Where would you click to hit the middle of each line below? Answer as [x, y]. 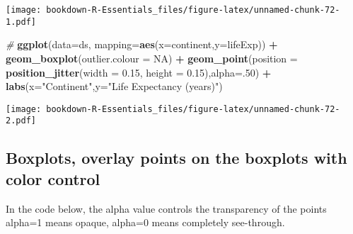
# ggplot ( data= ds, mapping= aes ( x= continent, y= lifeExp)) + [142, 44]
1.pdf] [21, 22]
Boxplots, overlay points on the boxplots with [176, 158]
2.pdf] [21, 121]
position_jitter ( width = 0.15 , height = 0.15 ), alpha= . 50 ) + [139, 72]
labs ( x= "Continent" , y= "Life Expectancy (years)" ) [114, 86]
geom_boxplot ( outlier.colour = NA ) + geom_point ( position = [152, 58]
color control [53, 178]
